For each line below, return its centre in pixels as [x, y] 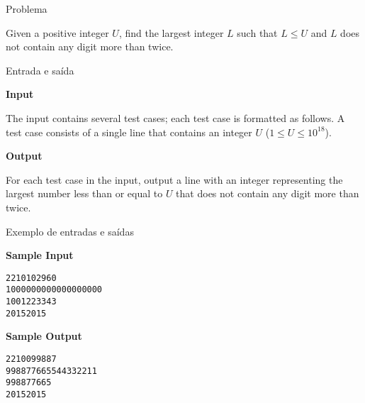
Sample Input [40, 255]
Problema [27, 9]
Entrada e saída [40, 70]
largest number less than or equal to [84, 193]
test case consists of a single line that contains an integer [129, 132]
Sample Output [44, 336]
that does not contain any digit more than [268, 193]
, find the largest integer [171, 32]
